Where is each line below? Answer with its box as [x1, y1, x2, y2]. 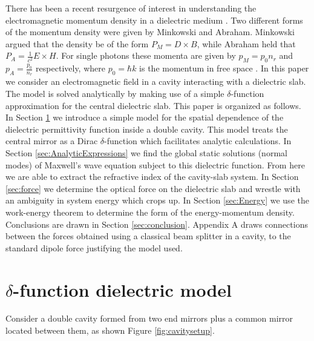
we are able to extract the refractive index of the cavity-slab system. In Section [5, 170, 299, 183]
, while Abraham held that [197, 37, 296, 50]
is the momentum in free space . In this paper [139, 62, 309, 74]
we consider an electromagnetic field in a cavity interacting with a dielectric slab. [5, 75, 306, 88]
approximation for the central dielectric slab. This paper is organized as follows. [5, 99, 301, 111]
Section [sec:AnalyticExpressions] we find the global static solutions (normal [5, 146, 287, 159]
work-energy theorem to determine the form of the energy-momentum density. [5, 205, 295, 218]
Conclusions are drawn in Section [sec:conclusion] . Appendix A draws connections [5, 217, 308, 230]
